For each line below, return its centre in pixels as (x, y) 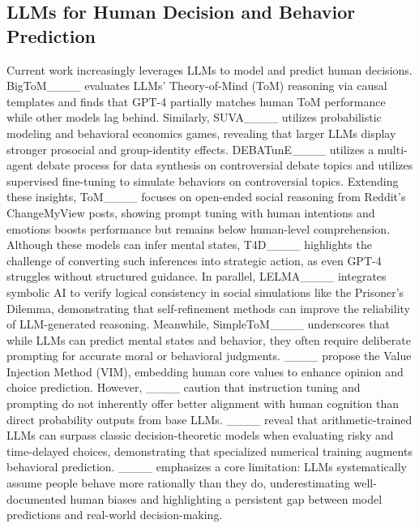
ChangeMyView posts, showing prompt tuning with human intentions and (191, 212)
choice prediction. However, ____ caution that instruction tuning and (184, 387)
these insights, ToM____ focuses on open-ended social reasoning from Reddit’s (206, 197)
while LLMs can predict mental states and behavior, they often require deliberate (209, 339)
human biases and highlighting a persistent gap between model (226, 498)
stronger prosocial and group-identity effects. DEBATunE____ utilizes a (190, 149)
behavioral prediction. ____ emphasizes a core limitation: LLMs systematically (207, 467)
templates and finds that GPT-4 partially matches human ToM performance (196, 101)
